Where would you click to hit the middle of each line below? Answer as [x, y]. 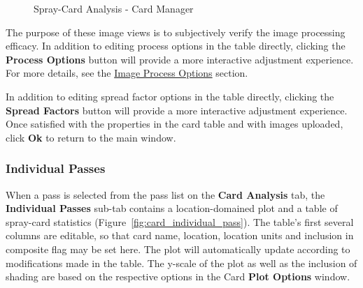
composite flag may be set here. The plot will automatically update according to [178, 249]
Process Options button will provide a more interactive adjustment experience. [180, 59]
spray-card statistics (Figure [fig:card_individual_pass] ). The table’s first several [180, 221]
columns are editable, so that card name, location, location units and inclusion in [180, 235]
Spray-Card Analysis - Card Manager [114, 8]
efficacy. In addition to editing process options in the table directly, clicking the [176, 46]
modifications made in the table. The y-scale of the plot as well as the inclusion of [181, 263]
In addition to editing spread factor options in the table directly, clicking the [170, 96]
